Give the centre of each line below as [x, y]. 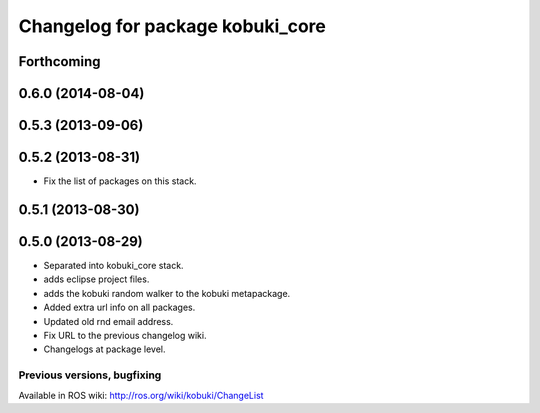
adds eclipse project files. [96, 279]
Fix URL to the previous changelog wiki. [125, 335]
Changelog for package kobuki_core [172, 26]
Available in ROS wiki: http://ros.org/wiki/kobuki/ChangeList [141, 395]
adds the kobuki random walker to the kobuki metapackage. [167, 293]
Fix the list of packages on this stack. [120, 181]
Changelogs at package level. [104, 349]
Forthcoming [59, 61]
